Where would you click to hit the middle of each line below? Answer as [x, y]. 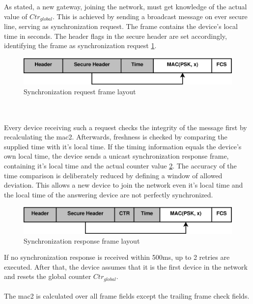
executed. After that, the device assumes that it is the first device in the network [126, 266]
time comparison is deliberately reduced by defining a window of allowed [113, 175]
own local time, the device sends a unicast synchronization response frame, [116, 156]
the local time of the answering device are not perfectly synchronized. [109, 194]
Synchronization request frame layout [80, 91]
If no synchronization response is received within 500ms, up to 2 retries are [117, 257]
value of [16, 16]
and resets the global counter [48, 276]
